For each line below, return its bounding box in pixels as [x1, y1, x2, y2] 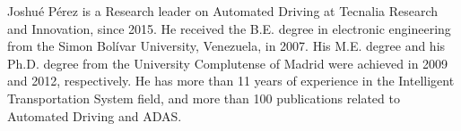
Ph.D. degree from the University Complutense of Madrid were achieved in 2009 [7, 53, 448, 72]
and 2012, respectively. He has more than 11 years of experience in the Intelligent [7, 71, 455, 90]
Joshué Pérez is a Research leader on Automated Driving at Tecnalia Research [7, 2, 439, 20]
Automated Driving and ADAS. [7, 106, 182, 125]
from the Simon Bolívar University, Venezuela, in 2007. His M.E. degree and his [7, 37, 446, 55]
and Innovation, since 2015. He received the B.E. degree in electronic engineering [7, 19, 451, 37]
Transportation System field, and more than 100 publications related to [7, 88, 400, 107]
